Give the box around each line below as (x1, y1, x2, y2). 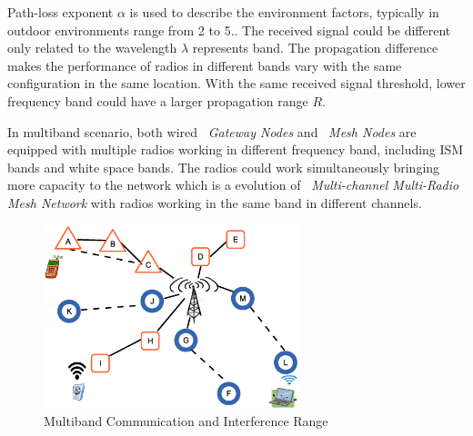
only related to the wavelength (7, 38, 177, 57)
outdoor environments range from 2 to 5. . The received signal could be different (7, 20, 451, 39)
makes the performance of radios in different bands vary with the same (7, 55, 402, 74)
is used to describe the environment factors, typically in (129, 3, 439, 21)
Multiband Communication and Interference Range (44, 411, 328, 431)
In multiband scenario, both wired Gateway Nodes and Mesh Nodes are (7, 122, 417, 141)
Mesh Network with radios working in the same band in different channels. (7, 193, 422, 212)
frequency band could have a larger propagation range (7, 91, 308, 110)
